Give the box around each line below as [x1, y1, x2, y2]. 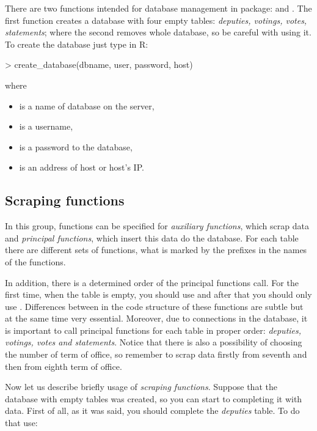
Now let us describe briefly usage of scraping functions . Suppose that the [5, 380, 277, 393]
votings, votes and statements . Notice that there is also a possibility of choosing [5, 336, 302, 348]
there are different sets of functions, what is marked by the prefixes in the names [5, 243, 307, 256]
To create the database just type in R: [5, 37, 148, 50]
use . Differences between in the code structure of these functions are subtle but [5, 300, 304, 312]
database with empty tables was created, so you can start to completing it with [5, 392, 302, 405]
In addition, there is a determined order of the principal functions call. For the [5, 276, 299, 289]
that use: [5, 416, 38, 429]
